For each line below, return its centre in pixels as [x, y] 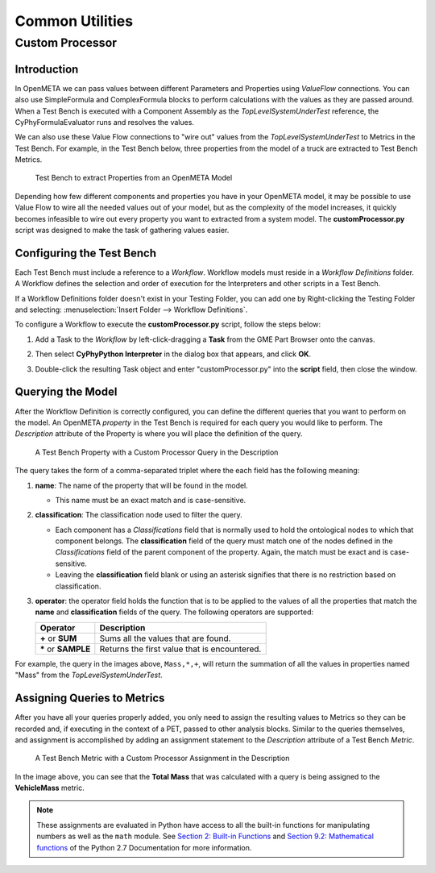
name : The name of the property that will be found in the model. [142, 485]
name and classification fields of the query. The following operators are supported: [174, 612]
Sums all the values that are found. [165, 638]
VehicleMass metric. [50, 788]
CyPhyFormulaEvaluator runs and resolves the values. [105, 122]
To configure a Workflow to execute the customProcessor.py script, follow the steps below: [168, 324]
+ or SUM [58, 638]
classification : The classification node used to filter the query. [139, 515]
